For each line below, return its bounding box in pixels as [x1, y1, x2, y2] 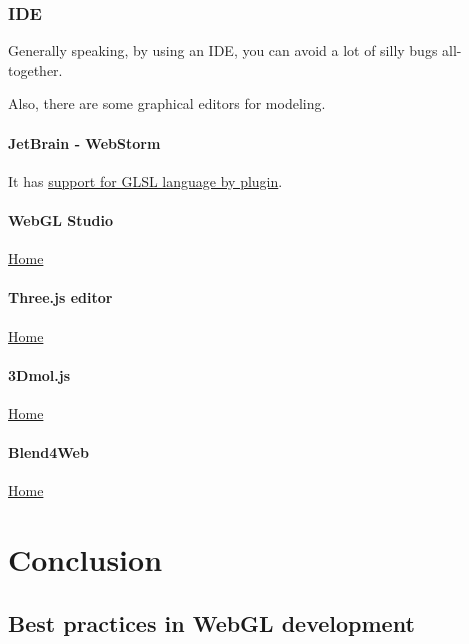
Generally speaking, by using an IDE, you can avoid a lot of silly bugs [8, 40, 438, 61]
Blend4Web [8, 442, 89, 463]
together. [8, 59, 63, 80]
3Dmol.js [8, 364, 71, 385]
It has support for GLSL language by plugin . [8, 170, 283, 191]
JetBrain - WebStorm [8, 132, 161, 153]
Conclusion [8, 539, 163, 580]
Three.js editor [8, 287, 113, 308]
